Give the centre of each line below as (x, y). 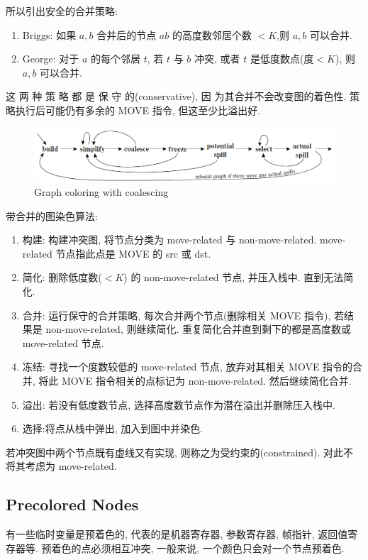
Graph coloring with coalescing (101, 192)
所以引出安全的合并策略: (62, 11)
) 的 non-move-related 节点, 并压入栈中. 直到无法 (234, 277)
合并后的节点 (127, 34)
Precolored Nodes (72, 504)
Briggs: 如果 (49, 34)
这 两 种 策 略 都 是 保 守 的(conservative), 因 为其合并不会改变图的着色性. (176, 96)
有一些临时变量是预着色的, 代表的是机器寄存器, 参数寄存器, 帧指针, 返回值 (177, 534)
